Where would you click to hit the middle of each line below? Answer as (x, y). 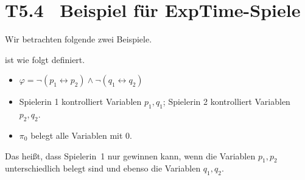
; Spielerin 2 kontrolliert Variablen (226, 102)
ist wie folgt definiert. (45, 59)
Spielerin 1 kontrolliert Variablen (80, 102)
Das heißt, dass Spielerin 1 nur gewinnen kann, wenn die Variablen (130, 155)
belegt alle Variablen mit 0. (82, 135)
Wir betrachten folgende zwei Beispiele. (79, 39)
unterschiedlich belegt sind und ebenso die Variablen (103, 168)
